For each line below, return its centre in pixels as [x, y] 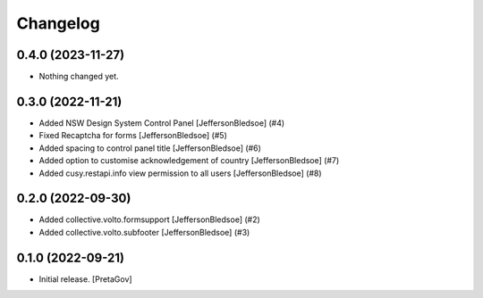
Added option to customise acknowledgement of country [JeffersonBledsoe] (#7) [189, 161]
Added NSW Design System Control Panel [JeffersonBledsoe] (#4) [162, 123]
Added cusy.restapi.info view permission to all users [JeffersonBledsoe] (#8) [180, 173]
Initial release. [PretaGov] [86, 279]
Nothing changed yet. [79, 77]
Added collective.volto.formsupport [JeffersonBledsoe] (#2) [150, 219]
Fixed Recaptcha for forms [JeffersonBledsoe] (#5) [133, 136]
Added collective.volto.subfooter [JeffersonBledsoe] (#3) [144, 232]
